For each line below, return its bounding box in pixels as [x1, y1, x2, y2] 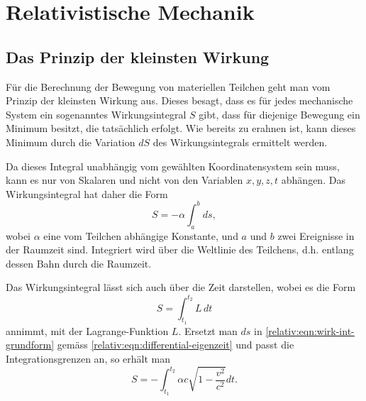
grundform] [6, 337, 55, 352]
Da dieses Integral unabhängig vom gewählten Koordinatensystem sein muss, [6, 158, 340, 173]
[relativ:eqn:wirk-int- [265, 323, 355, 338]
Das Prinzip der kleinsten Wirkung [6, 45, 270, 67]
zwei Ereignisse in [277, 228, 355, 243]
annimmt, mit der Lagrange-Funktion [6, 323, 169, 338]
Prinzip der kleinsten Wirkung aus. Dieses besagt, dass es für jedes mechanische [6, 93, 353, 108]
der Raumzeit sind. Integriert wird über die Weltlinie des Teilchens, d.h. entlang [6, 242, 354, 257]
